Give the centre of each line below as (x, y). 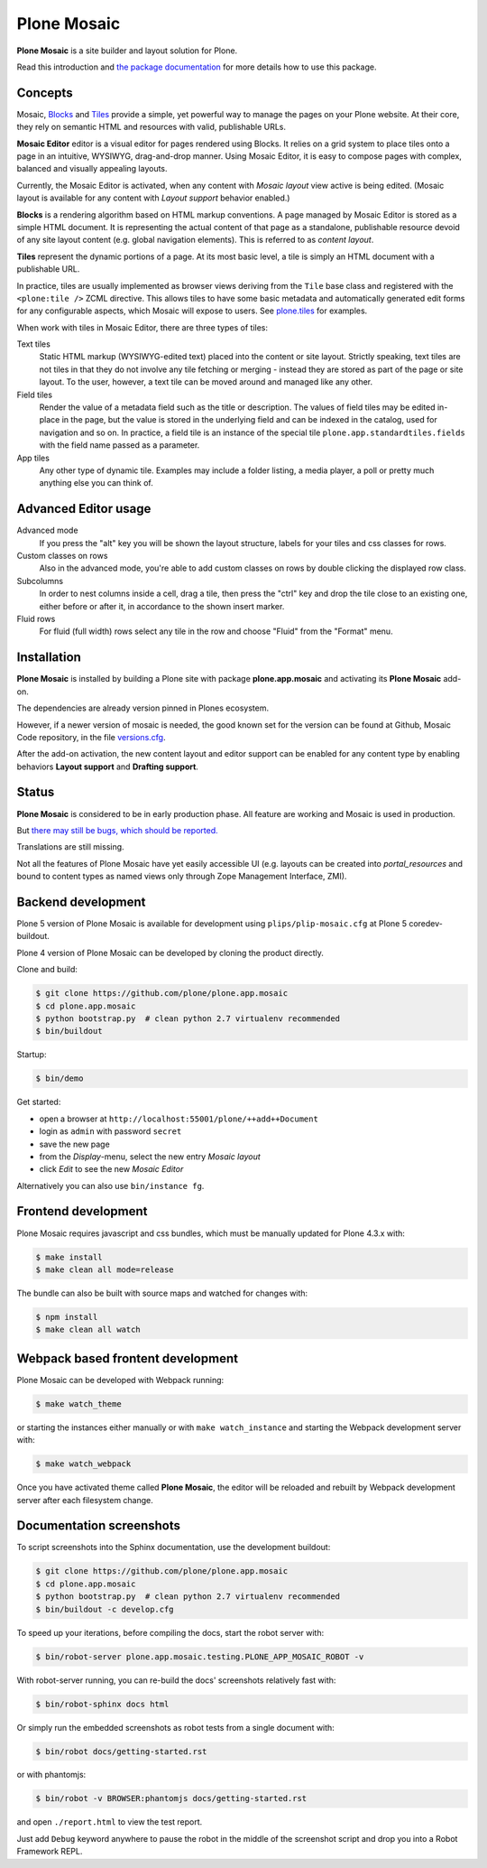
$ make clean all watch (88, 1330)
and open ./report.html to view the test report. (110, 1822)
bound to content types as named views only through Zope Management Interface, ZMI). (182, 877)
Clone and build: (47, 970)
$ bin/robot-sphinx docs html (102, 1704)
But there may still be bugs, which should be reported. (117, 830)
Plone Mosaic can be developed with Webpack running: (120, 1380)
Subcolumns (40, 581)
